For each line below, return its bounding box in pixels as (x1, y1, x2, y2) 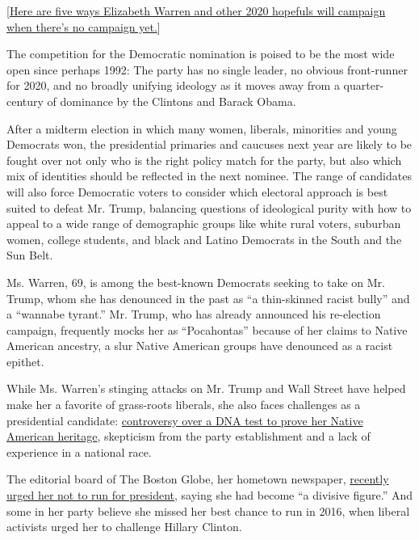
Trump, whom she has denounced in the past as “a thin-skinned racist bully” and (6, 289, 410, 306)
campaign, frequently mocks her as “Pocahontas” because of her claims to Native (6, 321, 408, 338)
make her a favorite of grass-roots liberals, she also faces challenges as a (6, 396, 361, 413)
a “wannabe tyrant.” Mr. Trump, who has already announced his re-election (6, 306, 381, 323)
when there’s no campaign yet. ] (6, 18, 161, 35)
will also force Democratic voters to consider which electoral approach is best (6, 183, 388, 200)
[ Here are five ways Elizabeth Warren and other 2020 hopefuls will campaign (6, 2, 386, 19)
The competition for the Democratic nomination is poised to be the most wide (6, 45, 395, 62)
